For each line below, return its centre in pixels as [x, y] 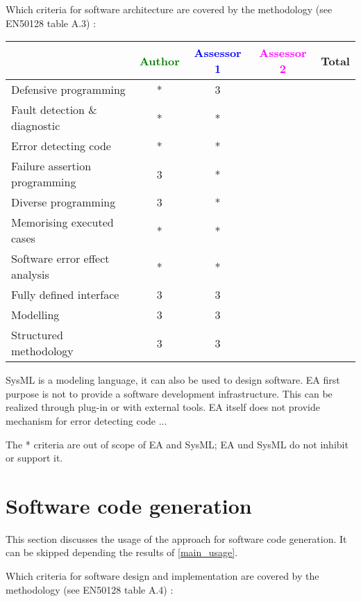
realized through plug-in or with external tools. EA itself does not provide [163, 407]
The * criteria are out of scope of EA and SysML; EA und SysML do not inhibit [177, 444]
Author [159, 60]
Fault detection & [54, 110]
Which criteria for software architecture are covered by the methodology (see [169, 9]
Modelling [35, 315]
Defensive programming [68, 90]
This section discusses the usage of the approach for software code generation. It [176, 538]
